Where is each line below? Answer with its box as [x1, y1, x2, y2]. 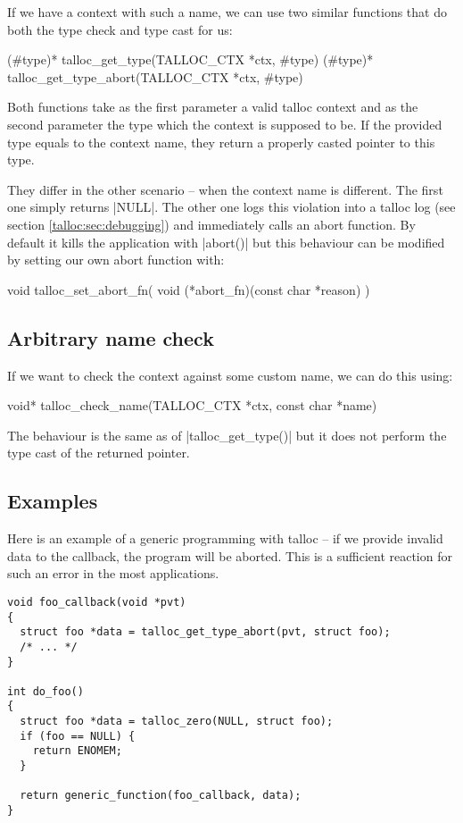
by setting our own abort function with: [7, 250, 225, 269]
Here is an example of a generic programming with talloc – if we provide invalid [7, 529, 443, 548]
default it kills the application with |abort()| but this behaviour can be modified [7, 232, 445, 251]
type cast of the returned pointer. [7, 443, 190, 462]
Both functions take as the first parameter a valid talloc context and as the [7, 97, 418, 116]
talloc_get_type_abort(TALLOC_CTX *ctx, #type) [7, 67, 303, 86]
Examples [7, 487, 98, 515]
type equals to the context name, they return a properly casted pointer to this [7, 132, 435, 151]
